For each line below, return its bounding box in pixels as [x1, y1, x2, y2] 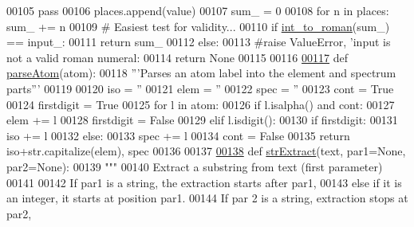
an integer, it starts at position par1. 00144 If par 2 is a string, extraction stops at [6, 190, 408, 206]
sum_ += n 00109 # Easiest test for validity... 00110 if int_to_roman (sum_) [6, 18, 390, 34]
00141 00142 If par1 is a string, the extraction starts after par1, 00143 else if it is [6, 174, 402, 190]
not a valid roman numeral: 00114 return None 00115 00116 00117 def [6, 49, 348, 65]
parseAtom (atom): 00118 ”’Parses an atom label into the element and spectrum [6, 65, 396, 81]
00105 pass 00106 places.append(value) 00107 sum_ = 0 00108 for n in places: [6, 2, 389, 18]
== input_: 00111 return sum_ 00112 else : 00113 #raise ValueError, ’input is [6, 33, 391, 50]
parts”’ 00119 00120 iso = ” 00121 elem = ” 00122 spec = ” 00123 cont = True [6, 80, 394, 96]
